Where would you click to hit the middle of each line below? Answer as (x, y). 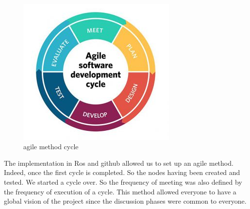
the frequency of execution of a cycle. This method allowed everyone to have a (120, 191)
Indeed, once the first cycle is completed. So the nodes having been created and (122, 172)
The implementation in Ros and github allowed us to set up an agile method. (119, 163)
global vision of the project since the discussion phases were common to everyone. (125, 201)
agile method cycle (51, 147)
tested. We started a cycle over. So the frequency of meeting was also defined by (123, 182)
